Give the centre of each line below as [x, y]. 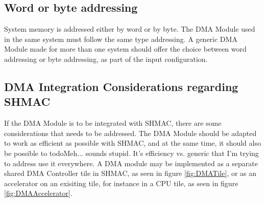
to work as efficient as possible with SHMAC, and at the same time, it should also [132, 143]
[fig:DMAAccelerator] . [38, 193]
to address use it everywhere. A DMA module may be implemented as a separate [131, 163]
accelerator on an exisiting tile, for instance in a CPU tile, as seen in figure [121, 183]
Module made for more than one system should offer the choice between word [125, 49]
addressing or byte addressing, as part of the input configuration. [106, 59]
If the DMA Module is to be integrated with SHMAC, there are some [113, 123]
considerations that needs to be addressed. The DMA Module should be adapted [130, 133]
